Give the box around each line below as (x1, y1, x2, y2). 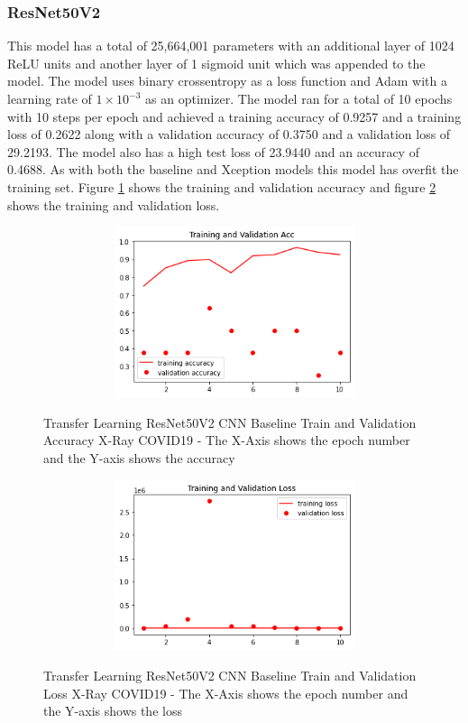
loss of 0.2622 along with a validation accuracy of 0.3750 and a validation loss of (7, 125, 451, 144)
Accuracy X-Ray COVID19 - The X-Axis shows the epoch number (43, 431, 410, 450)
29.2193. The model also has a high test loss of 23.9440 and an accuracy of (7, 142, 419, 161)
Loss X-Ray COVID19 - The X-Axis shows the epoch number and (43, 683, 408, 702)
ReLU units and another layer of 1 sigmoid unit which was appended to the (7, 53, 426, 72)
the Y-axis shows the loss (43, 701, 182, 720)
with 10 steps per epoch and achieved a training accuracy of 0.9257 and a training (7, 107, 462, 125)
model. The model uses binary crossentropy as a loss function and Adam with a (7, 71, 447, 90)
